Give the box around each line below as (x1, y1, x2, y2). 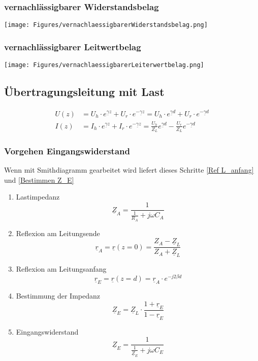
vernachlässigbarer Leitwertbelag (4, 40, 141, 53)
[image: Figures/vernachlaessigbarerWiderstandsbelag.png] (4, 21, 208, 29)
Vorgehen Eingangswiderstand (4, 144, 130, 157)
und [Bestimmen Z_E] (4, 174, 74, 185)
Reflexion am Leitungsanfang (16, 264, 107, 274)
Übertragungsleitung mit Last (4, 84, 165, 100)
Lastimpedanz (16, 191, 60, 202)
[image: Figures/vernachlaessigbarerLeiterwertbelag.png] (4, 61, 204, 69)
